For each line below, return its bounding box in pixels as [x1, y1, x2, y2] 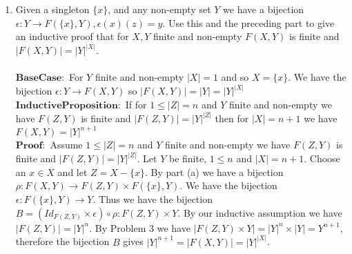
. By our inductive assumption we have [177, 205, 342, 219]
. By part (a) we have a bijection [145, 164, 284, 179]
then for [215, 111, 249, 126]
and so [221, 70, 249, 84]
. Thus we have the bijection [92, 191, 213, 206]
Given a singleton [15, 2, 90, 16]
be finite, [168, 151, 207, 166]
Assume [50, 137, 83, 152]
